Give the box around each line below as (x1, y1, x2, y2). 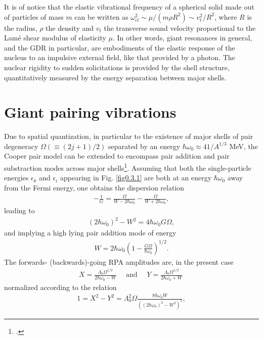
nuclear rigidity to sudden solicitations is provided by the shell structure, (4, 62, 230, 72)
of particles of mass (4, 11, 64, 22)
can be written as (74, 11, 128, 22)
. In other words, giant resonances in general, (113, 32, 252, 43)
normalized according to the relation (4, 281, 117, 292)
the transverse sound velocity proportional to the (104, 22, 256, 33)
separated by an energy (108, 140, 181, 151)
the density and (46, 22, 94, 33)
